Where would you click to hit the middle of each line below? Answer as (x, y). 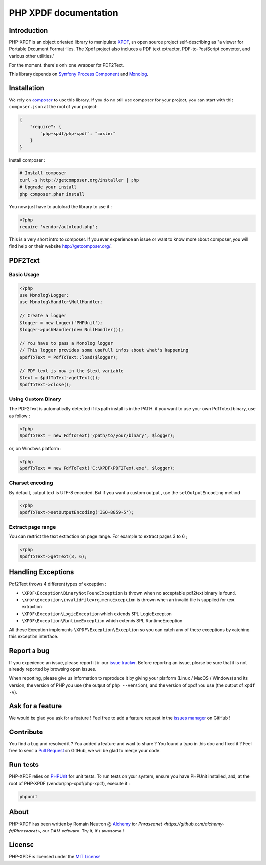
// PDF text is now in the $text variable (71, 371)
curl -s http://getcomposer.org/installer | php (79, 180)
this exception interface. (34, 636)
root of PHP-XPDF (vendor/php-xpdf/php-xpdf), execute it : (69, 783)
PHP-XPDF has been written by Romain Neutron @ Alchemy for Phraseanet (85, 824)
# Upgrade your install (48, 187)
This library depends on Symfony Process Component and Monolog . (79, 74)
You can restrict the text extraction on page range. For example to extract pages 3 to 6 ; (98, 536)
